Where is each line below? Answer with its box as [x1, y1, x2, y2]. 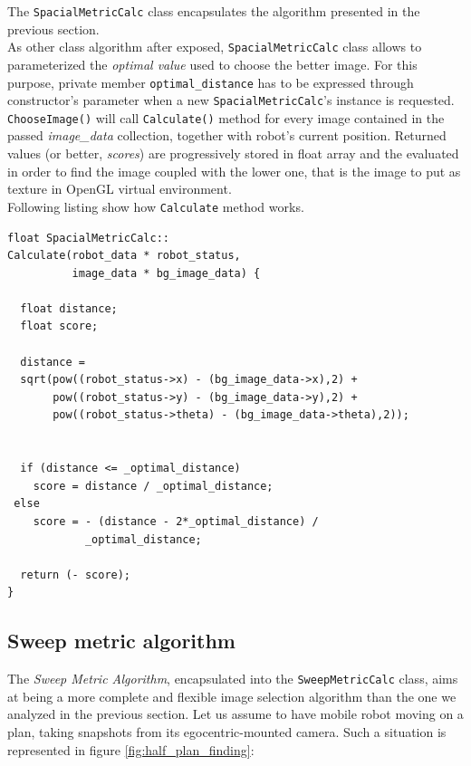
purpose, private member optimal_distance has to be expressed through [7, 72, 414, 91]
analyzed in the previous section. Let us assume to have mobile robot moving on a [7, 704, 464, 723]
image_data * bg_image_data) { [72, 266, 261, 280]
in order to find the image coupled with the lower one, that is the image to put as [7, 161, 461, 180]
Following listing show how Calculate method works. [7, 196, 304, 215]
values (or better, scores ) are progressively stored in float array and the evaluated [7, 144, 459, 163]
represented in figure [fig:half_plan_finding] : [7, 740, 255, 759]
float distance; [20, 302, 118, 315]
